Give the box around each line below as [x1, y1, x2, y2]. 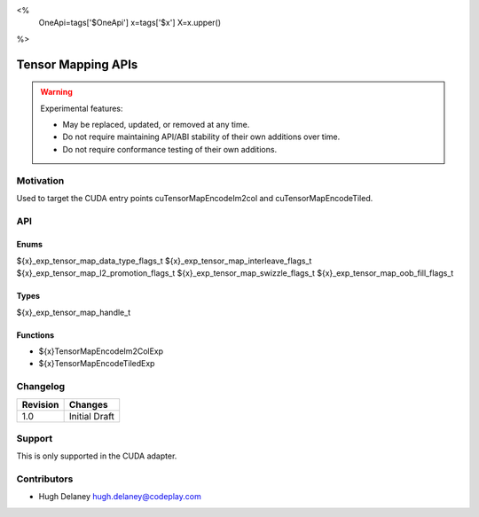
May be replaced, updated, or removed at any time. [62, 119, 250, 129]
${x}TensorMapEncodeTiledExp [38, 358, 155, 369]
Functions [16, 329, 55, 341]
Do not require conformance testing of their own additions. [62, 144, 278, 154]
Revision [21, 398, 59, 411]
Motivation [16, 174, 65, 186]
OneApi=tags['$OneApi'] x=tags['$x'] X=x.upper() [38, 18, 222, 28]
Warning [40, 87, 73, 98]
